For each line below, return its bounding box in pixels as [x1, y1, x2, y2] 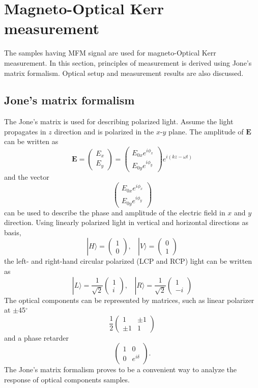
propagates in [4, 126, 46, 136]
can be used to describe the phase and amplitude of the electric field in [4, 207, 225, 217]
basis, [4, 227, 21, 237]
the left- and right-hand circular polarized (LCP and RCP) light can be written [4, 256, 252, 266]
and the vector [4, 172, 49, 182]
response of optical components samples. [4, 374, 130, 384]
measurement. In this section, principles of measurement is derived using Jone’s [4, 57, 252, 68]
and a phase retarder [4, 332, 69, 343]
